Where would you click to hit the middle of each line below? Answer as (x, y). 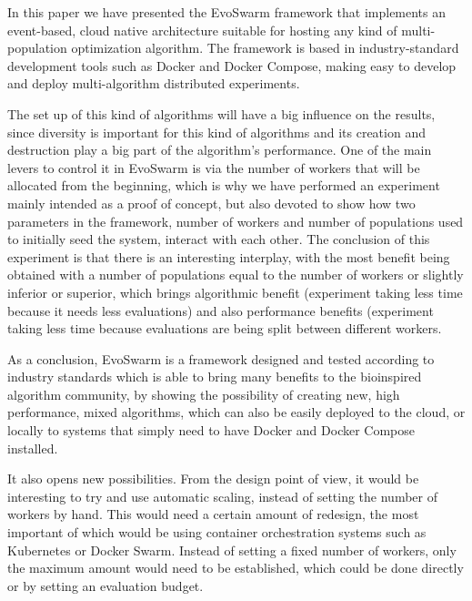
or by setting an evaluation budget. (105, 585)
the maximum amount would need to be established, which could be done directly (236, 568)
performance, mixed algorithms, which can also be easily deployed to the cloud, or (236, 412)
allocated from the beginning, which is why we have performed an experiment (224, 185)
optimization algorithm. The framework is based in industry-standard (265, 48)
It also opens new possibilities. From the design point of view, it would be (213, 479)
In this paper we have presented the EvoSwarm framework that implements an (227, 12)
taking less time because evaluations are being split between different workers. (225, 328)
